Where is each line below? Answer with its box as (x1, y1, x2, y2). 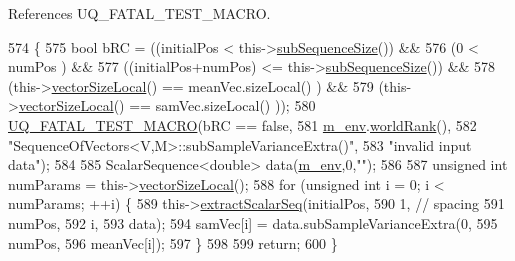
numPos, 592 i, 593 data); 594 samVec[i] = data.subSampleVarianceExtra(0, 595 (8, 212, 498, 233)
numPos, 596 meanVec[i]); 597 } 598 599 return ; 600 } (8, 232, 338, 253)
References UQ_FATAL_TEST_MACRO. (8, 3, 271, 23)
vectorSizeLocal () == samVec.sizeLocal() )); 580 (18, 95, 316, 116)
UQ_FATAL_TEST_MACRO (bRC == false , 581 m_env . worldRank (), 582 (8, 114, 477, 135)
